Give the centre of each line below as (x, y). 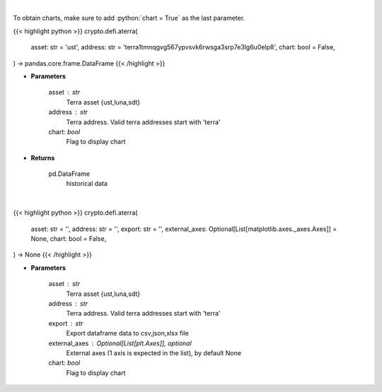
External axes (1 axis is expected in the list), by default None (154, 352)
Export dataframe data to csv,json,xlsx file (127, 333)
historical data (87, 184)
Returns (43, 158)
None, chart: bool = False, (69, 239)
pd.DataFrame (69, 174)
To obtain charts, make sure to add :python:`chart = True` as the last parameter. (129, 18)
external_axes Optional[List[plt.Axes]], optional (120, 343)
